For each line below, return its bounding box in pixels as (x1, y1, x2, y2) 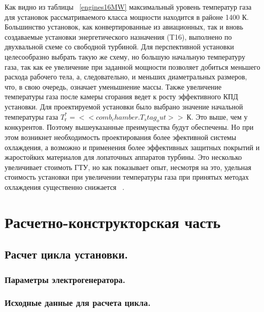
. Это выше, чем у (191, 111, 248, 122)
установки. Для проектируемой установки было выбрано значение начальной (5, 101, 243, 111)
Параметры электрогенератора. (5, 273, 125, 286)
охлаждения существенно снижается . (5, 181, 124, 192)
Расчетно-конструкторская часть (5, 211, 221, 232)
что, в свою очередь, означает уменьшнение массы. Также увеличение (5, 81, 222, 92)
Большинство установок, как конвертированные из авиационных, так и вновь (5, 21, 243, 32)
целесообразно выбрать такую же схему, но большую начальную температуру (5, 51, 245, 62)
